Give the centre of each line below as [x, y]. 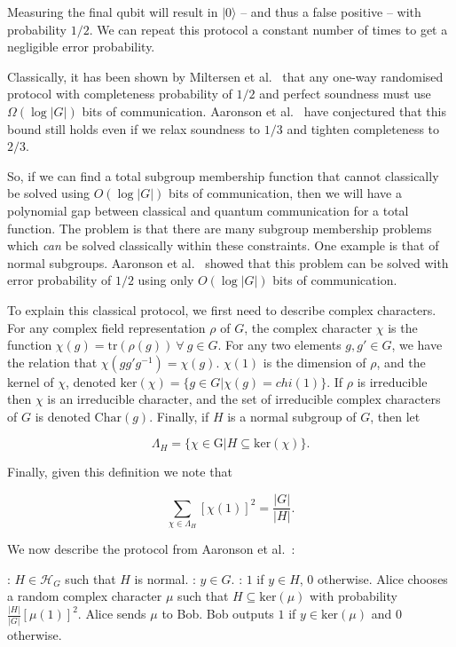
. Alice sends [112, 614]
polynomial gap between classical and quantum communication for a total [208, 210]
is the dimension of [314, 362]
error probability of [59, 280]
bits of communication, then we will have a [285, 193]
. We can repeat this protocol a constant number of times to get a [268, 29]
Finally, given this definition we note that [120, 472]
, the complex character [308, 327]
